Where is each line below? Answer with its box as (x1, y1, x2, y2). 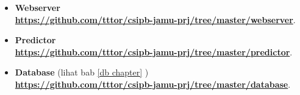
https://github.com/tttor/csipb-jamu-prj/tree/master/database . (15, 77, 291, 90)
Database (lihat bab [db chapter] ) (15, 66, 149, 79)
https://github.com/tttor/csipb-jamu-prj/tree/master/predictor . (15, 45, 293, 58)
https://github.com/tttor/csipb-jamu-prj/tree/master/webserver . (15, 13, 296, 26)
